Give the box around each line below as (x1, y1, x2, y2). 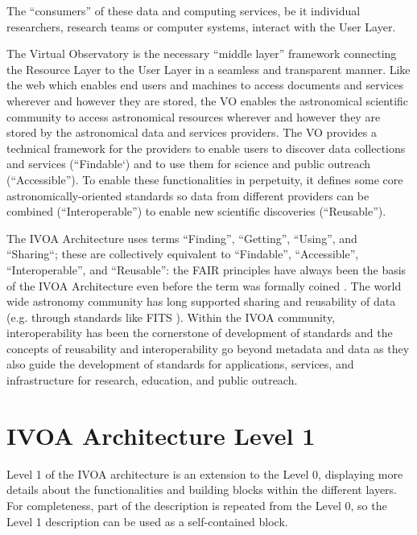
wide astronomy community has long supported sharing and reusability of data (6, 293, 396, 310)
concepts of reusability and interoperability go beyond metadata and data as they (6, 340, 410, 356)
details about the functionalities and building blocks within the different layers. (6, 481, 398, 498)
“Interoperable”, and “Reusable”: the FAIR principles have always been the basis (6, 261, 407, 278)
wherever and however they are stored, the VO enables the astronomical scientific (6, 92, 409, 109)
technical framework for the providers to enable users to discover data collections (6, 139, 406, 156)
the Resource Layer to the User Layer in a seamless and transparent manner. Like (6, 60, 411, 77)
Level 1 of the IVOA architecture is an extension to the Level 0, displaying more (6, 465, 403, 482)
